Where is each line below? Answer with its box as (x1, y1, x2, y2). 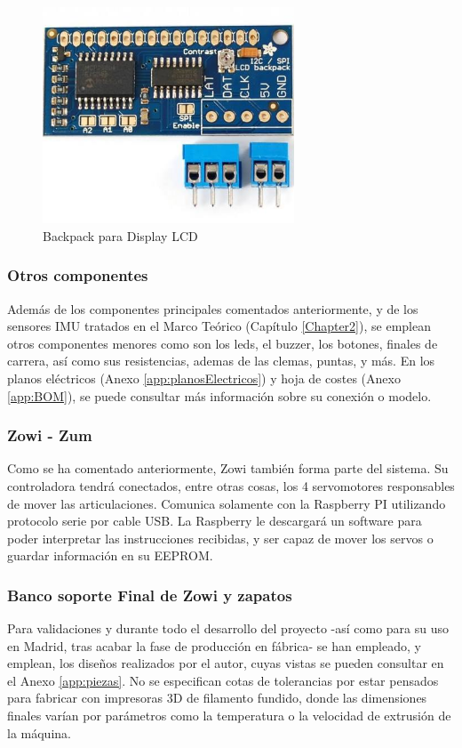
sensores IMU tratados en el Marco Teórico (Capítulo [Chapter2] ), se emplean (7, 317, 431, 335)
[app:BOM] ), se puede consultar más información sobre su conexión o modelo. (7, 386, 432, 405)
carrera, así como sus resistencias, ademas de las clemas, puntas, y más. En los (7, 351, 435, 370)
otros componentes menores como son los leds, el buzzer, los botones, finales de (7, 334, 438, 352)
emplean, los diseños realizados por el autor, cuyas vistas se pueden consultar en (7, 654, 444, 672)
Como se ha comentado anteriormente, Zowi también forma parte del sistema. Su (7, 459, 449, 478)
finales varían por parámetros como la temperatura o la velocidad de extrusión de (7, 706, 451, 725)
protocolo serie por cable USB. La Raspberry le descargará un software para (7, 511, 422, 530)
